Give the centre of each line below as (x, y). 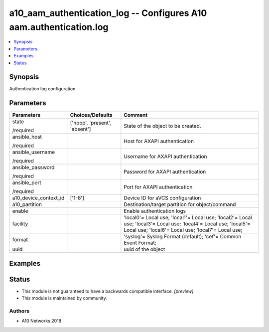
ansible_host (27, 137)
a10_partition (27, 204)
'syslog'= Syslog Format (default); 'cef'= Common (183, 237)
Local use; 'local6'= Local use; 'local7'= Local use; (183, 230)
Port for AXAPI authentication (158, 187)
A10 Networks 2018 (42, 321)
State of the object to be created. (162, 126)
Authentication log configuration (42, 89)
